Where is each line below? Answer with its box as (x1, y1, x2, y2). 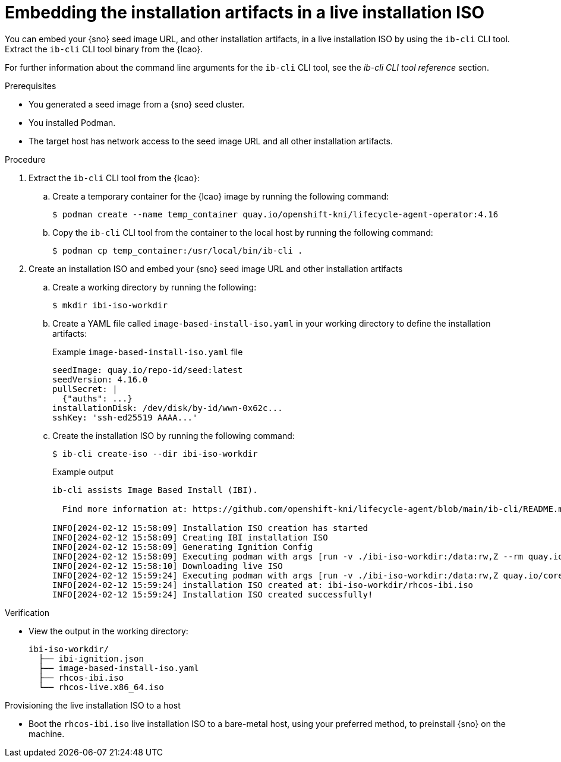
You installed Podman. (29, 117, 116, 128)
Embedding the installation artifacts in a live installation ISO (5, 2, 485, 23)
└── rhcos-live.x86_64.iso (38, 682, 164, 692)
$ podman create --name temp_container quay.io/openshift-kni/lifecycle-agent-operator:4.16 (52, 209, 499, 219)
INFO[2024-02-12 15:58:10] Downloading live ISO (52, 561, 283, 571)
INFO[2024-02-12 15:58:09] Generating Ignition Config (52, 542, 313, 552)
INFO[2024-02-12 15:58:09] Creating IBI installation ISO (52, 532, 328, 542)
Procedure (5, 154, 46, 165)
